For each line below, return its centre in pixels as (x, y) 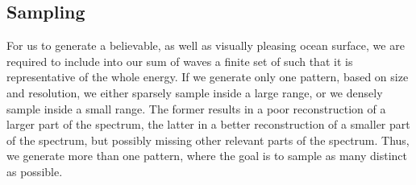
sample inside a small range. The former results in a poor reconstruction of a (196, 108)
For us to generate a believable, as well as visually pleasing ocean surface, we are (206, 45)
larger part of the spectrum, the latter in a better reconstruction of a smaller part (208, 124)
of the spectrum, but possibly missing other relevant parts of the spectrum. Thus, (208, 140)
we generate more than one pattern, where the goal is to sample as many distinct (207, 156)
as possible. (35, 171)
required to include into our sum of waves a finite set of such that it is (180, 61)
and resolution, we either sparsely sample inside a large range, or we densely (195, 92)
